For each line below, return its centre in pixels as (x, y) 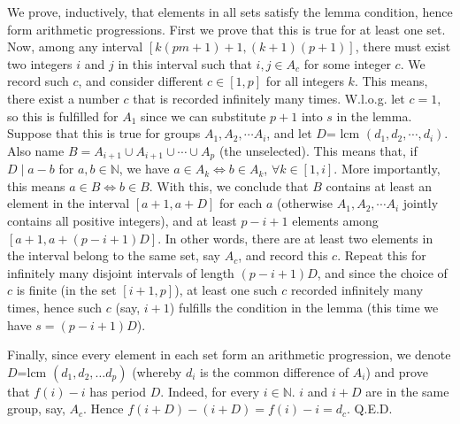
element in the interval (69, 203)
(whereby (157, 371)
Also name (36, 150)
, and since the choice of (382, 272)
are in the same (407, 391)
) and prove (397, 371)
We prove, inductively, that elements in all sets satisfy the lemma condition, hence (230, 12)
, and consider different (141, 81)
